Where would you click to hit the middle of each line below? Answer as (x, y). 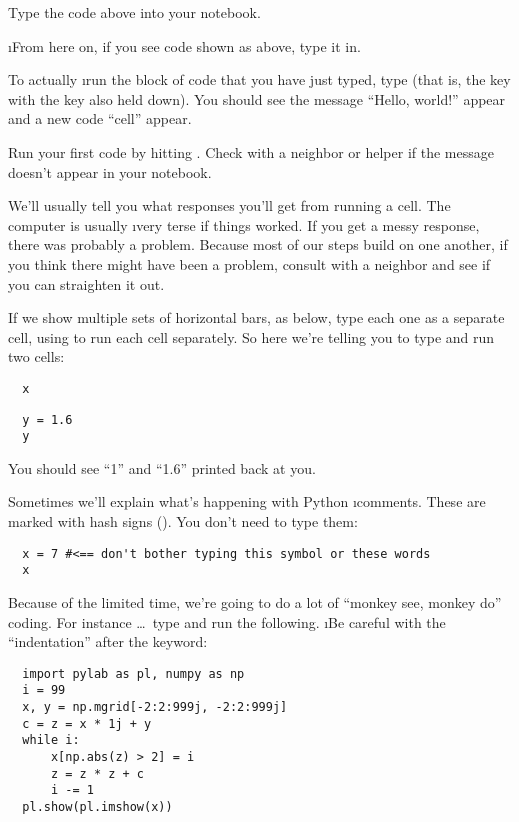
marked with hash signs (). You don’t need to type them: (183, 521)
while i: (51, 740)
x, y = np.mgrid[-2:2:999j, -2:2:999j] (155, 707)
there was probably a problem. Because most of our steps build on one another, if (258, 244)
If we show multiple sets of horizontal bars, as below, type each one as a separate (256, 317)
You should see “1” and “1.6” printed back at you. (162, 467)
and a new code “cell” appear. (100, 118)
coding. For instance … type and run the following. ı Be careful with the (227, 621)
